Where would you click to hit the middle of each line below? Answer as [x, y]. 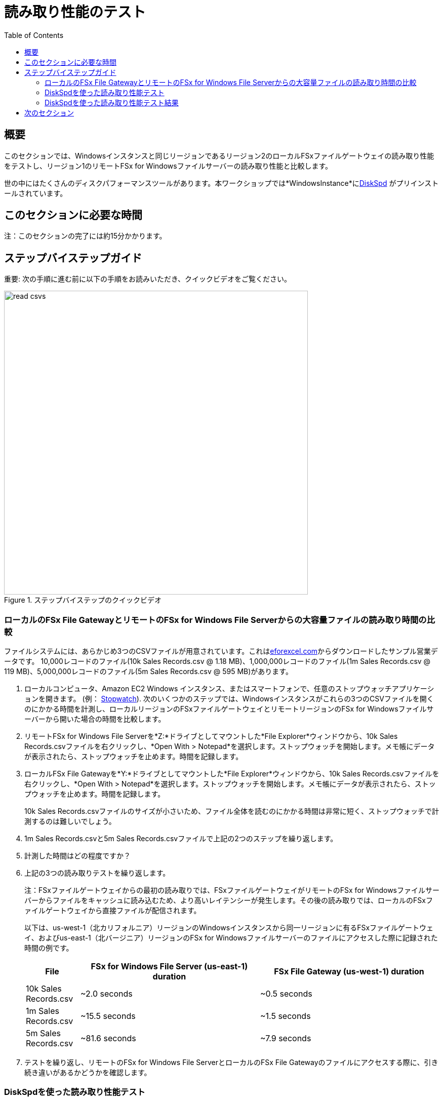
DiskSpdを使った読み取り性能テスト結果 [112, 102]
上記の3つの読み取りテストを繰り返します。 [97, 873]
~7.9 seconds [286, 1038]
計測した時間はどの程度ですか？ [77, 856]
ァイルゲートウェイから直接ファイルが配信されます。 [113, 911]
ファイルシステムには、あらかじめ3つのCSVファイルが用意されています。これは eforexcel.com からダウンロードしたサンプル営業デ [221, 651]
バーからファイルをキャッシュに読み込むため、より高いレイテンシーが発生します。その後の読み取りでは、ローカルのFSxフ [229, 900]
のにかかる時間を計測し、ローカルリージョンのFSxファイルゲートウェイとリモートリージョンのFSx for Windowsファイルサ [229, 709]
